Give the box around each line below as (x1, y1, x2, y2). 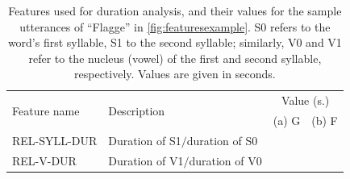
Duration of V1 (108, 152, 184, 169)
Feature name (12, 102, 80, 119)
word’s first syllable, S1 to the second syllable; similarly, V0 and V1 (7, 34, 342, 51)
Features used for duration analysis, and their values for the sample (8, 2, 342, 19)
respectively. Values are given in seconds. (74, 65, 276, 82)
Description (108, 102, 165, 119)
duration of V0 (189, 152, 262, 169)
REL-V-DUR (12, 152, 77, 169)
